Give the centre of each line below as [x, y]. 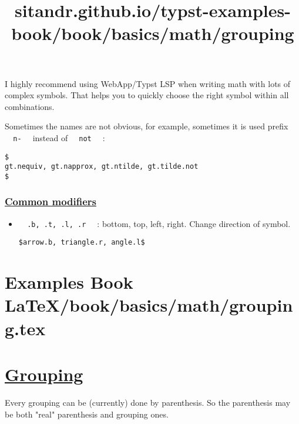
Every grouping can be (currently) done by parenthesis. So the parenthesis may [148, 402]
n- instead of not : [59, 137]
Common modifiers [51, 201]
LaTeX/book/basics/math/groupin [149, 305]
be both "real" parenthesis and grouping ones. [87, 414]
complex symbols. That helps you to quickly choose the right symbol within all [147, 95]
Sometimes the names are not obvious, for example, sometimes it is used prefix [147, 126]
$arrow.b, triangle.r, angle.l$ [82, 243]
